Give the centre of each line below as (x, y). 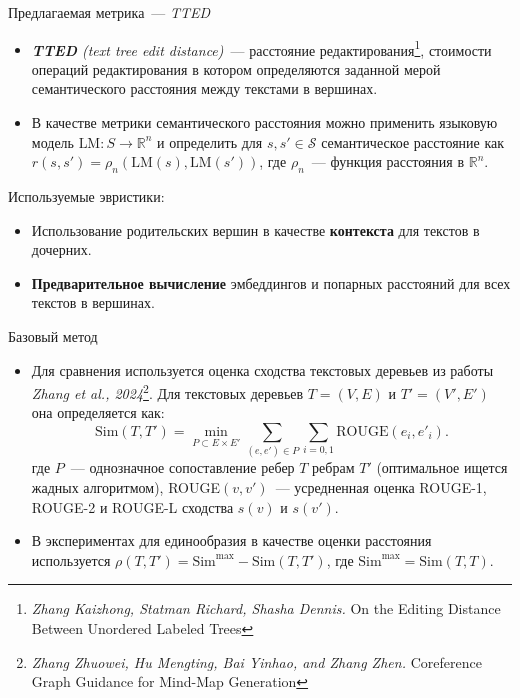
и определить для (210, 141)
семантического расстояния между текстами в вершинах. (204, 88)
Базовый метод (53, 335)
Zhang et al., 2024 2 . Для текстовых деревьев (167, 391)
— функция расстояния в (388, 161)
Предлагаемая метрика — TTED (109, 12)
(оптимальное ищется (442, 467)
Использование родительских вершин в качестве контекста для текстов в (255, 229)
